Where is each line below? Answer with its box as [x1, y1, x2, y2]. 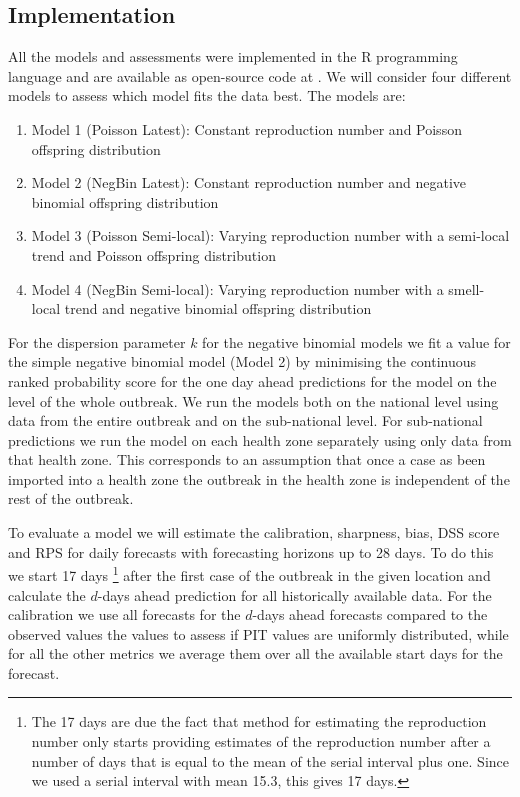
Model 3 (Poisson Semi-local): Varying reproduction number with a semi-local [31, 225, 510, 246]
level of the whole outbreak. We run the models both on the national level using [8, 390, 499, 411]
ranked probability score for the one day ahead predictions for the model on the [8, 370, 497, 391]
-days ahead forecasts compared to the [252, 604, 488, 625]
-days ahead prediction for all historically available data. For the [97, 584, 492, 605]
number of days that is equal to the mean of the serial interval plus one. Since [31, 750, 509, 771]
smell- [448, 278, 485, 299]
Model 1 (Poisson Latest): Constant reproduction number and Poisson [31, 118, 462, 139]
